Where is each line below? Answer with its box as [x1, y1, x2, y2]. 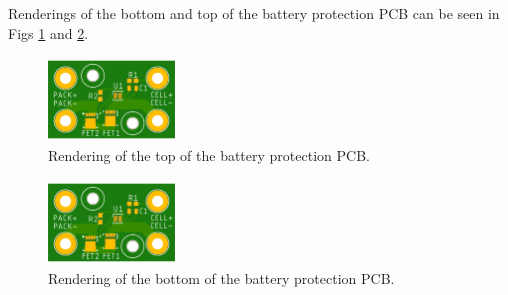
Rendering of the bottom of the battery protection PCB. [48, 268, 395, 289]
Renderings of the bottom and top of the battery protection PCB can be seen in [8, 3, 500, 23]
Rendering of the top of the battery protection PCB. [48, 145, 370, 166]
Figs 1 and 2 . [8, 22, 89, 43]
